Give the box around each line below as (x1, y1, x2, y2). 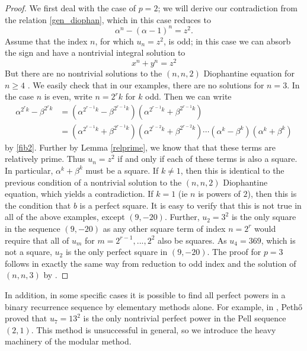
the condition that (5, 199, 71, 211)
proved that (5, 312, 47, 324)
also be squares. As (158, 234, 227, 246)
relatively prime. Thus (5, 152, 85, 165)
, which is (261, 234, 296, 246)
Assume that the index (5, 34, 88, 47)
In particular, (5, 164, 53, 176)
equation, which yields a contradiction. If (5, 187, 153, 200)
